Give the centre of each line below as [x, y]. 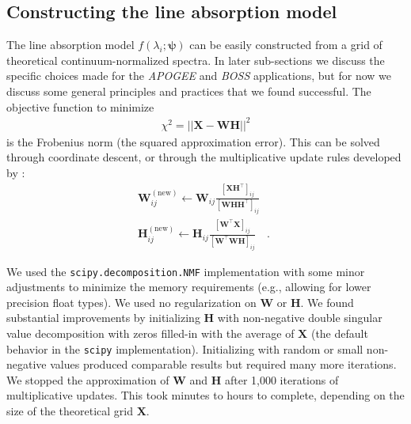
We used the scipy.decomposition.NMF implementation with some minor [186, 271]
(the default [339, 333]
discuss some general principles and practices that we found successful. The [189, 91]
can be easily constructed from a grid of [286, 45]
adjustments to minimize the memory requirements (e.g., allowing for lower [189, 287]
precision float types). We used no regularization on [131, 302]
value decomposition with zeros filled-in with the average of [150, 333]
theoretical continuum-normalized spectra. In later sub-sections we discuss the [196, 60]
